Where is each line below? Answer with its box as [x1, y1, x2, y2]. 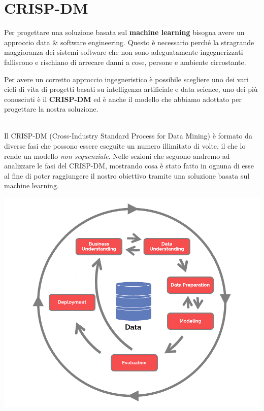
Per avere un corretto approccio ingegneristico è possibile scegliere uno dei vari [4, 74, 249, 84]
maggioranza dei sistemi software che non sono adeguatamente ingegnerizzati [4, 47, 243, 57]
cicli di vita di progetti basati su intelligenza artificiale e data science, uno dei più [4, 84, 258, 94]
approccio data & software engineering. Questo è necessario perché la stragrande [4, 37, 254, 47]
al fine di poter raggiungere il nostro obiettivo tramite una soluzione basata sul [4, 170, 250, 181]
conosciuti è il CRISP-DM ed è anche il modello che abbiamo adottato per [4, 93, 242, 104]
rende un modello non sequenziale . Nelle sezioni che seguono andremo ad [4, 150, 230, 161]
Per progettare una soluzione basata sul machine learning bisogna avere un [4, 27, 245, 38]
